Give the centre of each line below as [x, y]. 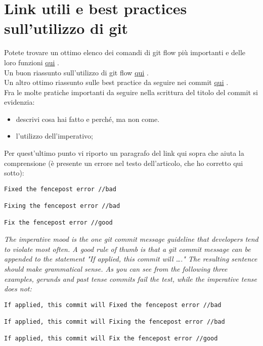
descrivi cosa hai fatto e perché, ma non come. [88, 119]
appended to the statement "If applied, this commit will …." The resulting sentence [131, 259]
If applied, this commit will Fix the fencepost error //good [111, 339]
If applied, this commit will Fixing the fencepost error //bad [115, 322]
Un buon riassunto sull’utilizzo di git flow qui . [76, 72]
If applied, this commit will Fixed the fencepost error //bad [113, 305]
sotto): [14, 173]
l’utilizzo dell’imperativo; [54, 136]
